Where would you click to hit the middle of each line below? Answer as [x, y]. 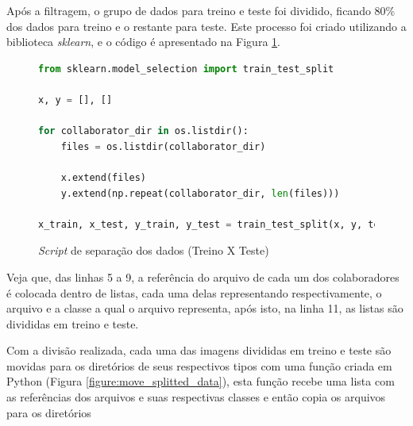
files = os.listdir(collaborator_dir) [163, 146]
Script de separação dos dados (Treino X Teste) [154, 250]
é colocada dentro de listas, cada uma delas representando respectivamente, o [194, 292]
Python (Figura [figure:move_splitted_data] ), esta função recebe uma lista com [201, 381]
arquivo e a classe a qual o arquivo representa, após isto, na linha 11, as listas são [205, 308]
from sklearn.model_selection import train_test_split [186, 69]
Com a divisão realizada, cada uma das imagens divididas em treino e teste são [199, 350]
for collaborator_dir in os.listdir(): [143, 131]
